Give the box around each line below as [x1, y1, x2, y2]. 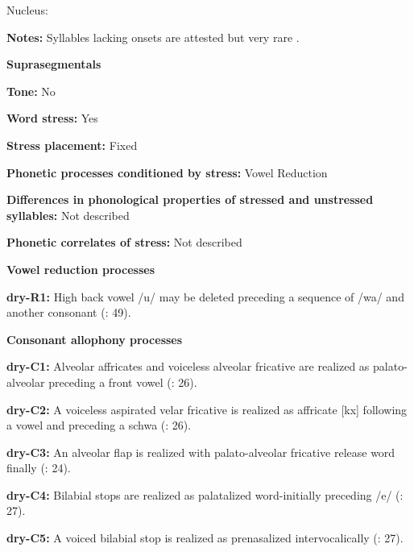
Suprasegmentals [6, 56, 101, 73]
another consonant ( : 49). [6, 304, 131, 321]
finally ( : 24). [6, 459, 71, 476]
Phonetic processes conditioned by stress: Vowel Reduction [6, 164, 328, 181]
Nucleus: [6, 2, 48, 18]
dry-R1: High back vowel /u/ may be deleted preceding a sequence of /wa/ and [6, 288, 404, 305]
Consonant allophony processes [6, 330, 183, 347]
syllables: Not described [6, 206, 130, 223]
